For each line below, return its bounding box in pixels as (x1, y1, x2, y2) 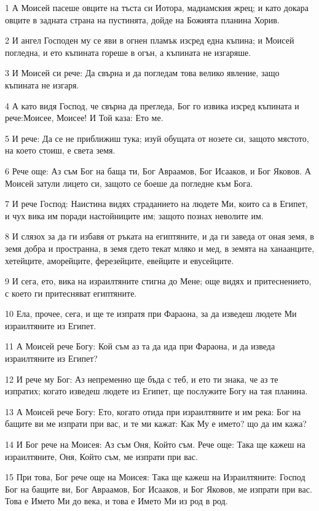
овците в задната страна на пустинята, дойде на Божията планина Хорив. (5, 13, 280, 26)
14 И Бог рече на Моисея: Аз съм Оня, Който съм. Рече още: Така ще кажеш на (5, 438, 305, 451)
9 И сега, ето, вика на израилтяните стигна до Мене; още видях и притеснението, (5, 275, 312, 287)
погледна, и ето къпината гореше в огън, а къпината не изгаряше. (5, 45, 251, 58)
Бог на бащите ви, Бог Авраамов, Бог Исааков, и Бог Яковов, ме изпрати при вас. (5, 482, 312, 495)
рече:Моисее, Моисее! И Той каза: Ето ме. (5, 111, 163, 124)
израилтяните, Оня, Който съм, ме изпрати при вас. (5, 450, 198, 462)
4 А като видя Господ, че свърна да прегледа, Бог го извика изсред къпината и (5, 99, 299, 112)
